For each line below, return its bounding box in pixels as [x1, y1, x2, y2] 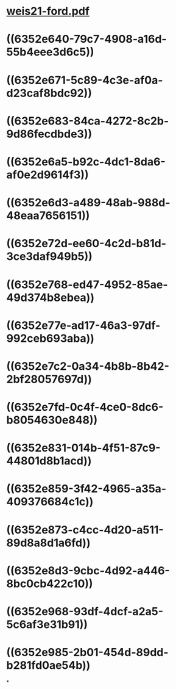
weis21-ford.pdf [6, 4, 90, 18]
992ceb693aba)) [6, 331, 94, 345]
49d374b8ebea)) [6, 290, 94, 305]
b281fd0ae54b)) [6, 658, 91, 673]
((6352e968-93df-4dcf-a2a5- [6, 605, 163, 618]
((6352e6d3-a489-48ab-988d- [6, 196, 171, 210]
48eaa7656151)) [6, 209, 90, 223]
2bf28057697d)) [6, 372, 93, 386]
